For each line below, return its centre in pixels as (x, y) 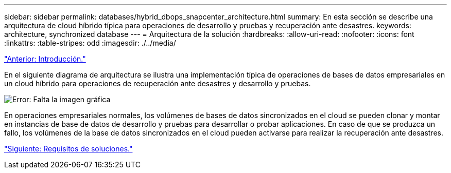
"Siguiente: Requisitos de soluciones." (68, 149)
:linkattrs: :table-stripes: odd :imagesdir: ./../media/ (90, 43)
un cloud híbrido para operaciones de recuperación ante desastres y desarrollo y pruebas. (158, 83)
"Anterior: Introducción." (45, 59)
